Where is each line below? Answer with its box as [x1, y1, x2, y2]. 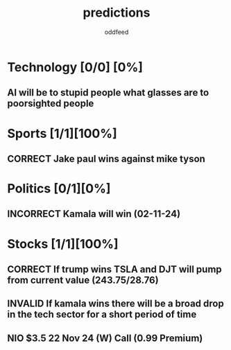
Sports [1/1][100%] [7, 125, 117, 141]
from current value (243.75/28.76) [7, 274, 159, 286]
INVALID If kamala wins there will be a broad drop [7, 298, 224, 310]
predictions [83, 5, 151, 21]
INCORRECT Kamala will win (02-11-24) [7, 208, 181, 220]
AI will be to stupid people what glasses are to [7, 87, 209, 98]
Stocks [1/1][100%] [7, 236, 119, 252]
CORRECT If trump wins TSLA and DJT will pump [7, 263, 222, 275]
